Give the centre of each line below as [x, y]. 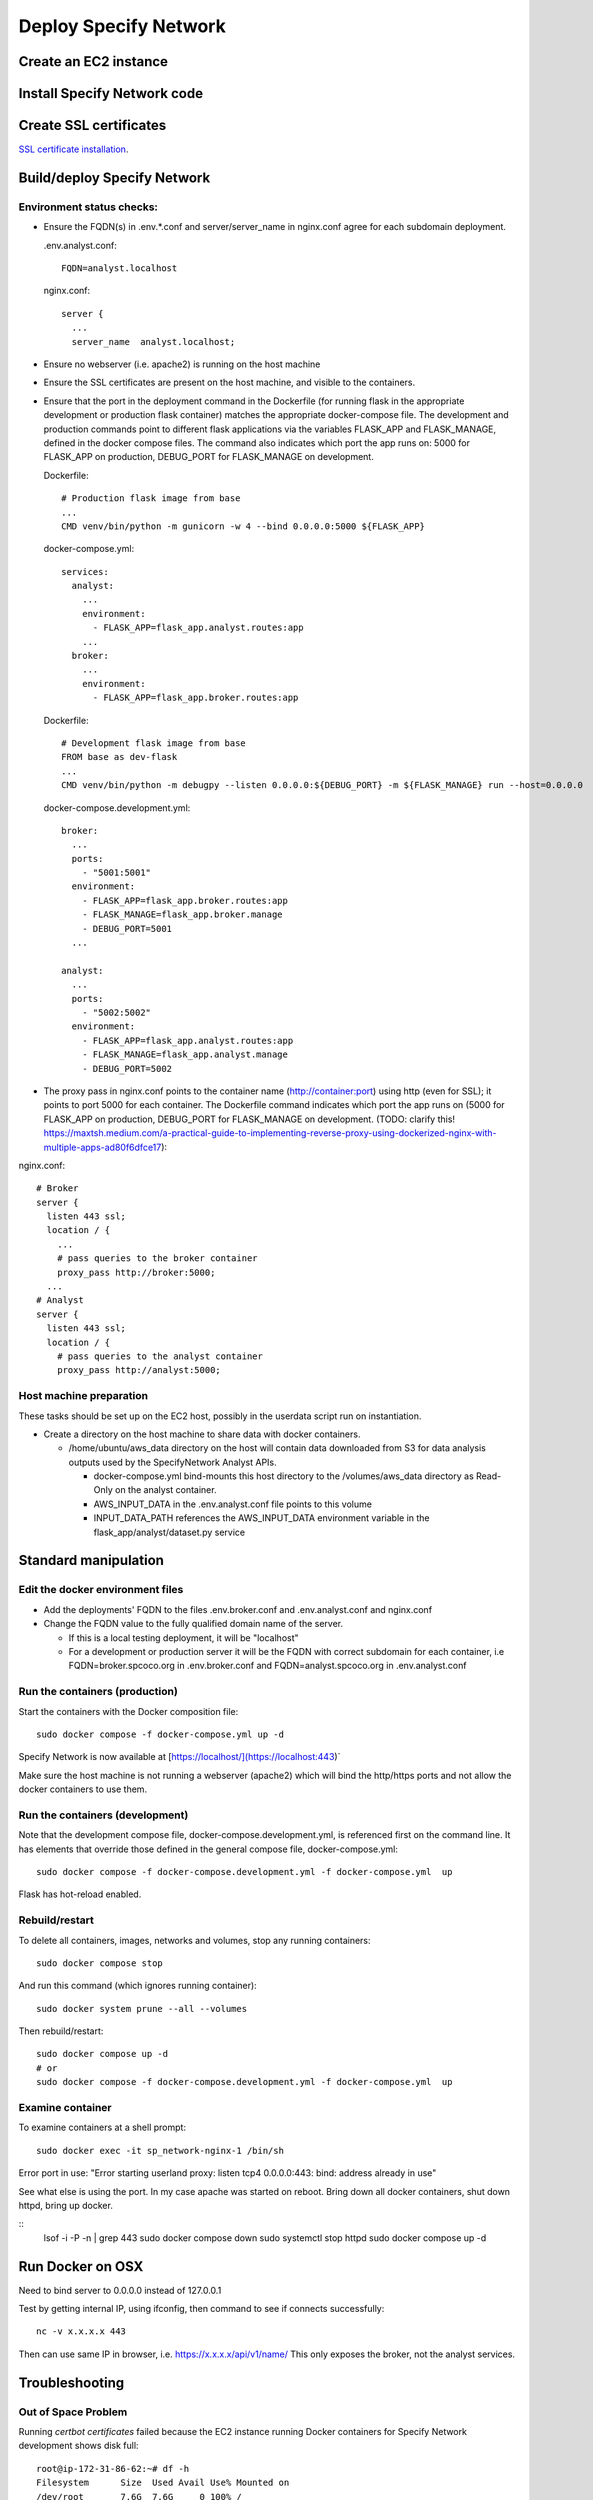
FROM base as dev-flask [119, 757]
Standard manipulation [91, 1560]
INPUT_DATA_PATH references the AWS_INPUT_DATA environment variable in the [261, 1518]
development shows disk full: [78, 2446]
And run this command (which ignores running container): [137, 1986]
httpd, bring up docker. [66, 2205]
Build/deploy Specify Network [114, 177]
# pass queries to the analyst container [160, 1356]
